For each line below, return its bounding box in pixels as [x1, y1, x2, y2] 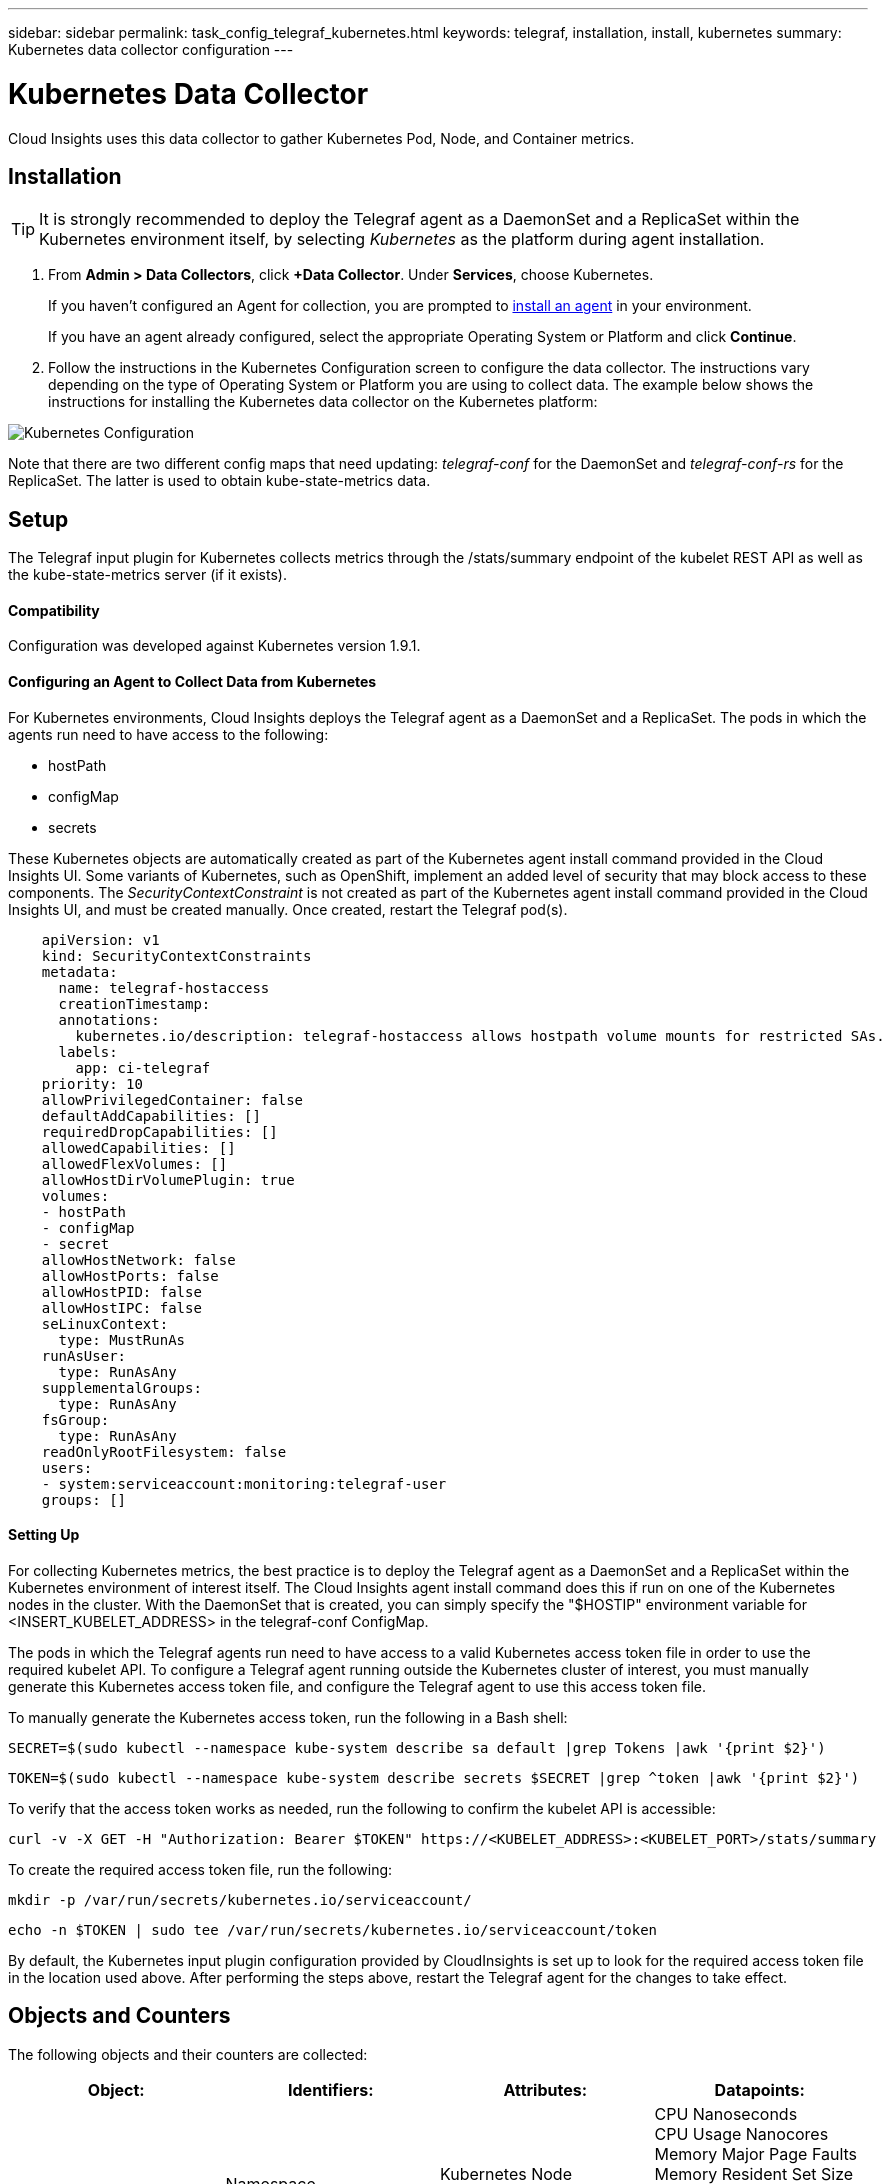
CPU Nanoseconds [654, 2103, 798, 2124]
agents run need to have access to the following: [8, 725, 329, 743]
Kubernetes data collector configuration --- [8, 41, 294, 58]
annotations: [58, 1011, 160, 1028]
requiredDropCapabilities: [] [41, 1123, 278, 1140]
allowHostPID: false [41, 1283, 202, 1300]
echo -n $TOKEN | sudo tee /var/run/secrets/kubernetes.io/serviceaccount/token [8, 1921, 658, 1938]
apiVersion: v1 [41, 931, 160, 948]
